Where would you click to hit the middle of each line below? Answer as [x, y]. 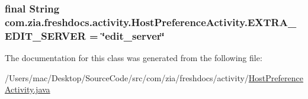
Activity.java [28, 89]
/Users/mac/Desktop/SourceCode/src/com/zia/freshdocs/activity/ [127, 77]
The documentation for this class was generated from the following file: [134, 58]
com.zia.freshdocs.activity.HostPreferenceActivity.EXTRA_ [151, 22]
